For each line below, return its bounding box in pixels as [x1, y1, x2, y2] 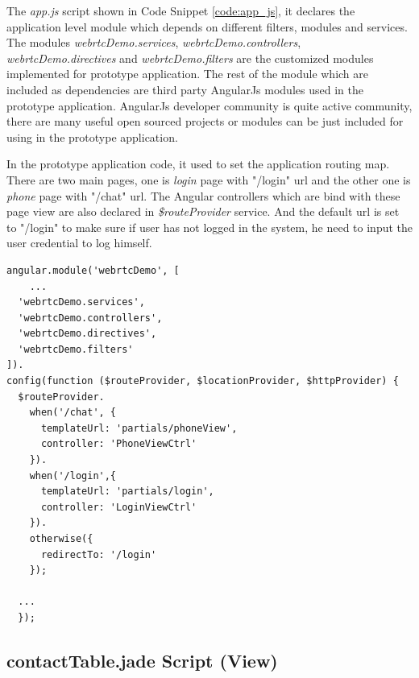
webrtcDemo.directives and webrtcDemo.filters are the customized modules [6, 49, 374, 66]
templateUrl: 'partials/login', [40, 486, 214, 498]
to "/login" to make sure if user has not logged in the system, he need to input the [6, 218, 413, 235]
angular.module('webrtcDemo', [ [6, 264, 180, 276]
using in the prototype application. [6, 128, 178, 145]
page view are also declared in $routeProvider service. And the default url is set [6, 203, 400, 220]
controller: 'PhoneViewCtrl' [40, 438, 197, 450]
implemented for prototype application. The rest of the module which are [6, 65, 369, 82]
